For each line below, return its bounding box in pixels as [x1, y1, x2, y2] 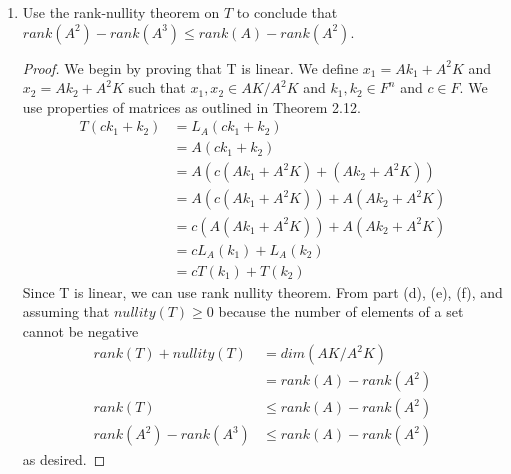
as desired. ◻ [22, 448, 106, 469]
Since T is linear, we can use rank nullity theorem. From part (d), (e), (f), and [22, 281, 503, 302]
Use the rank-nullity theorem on [22, 2, 220, 22]
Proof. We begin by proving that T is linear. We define [22, 57, 359, 78]
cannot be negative [22, 320, 139, 341]
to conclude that [236, 2, 338, 22]
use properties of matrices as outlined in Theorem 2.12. [22, 96, 361, 117]
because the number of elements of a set [218, 301, 464, 322]
